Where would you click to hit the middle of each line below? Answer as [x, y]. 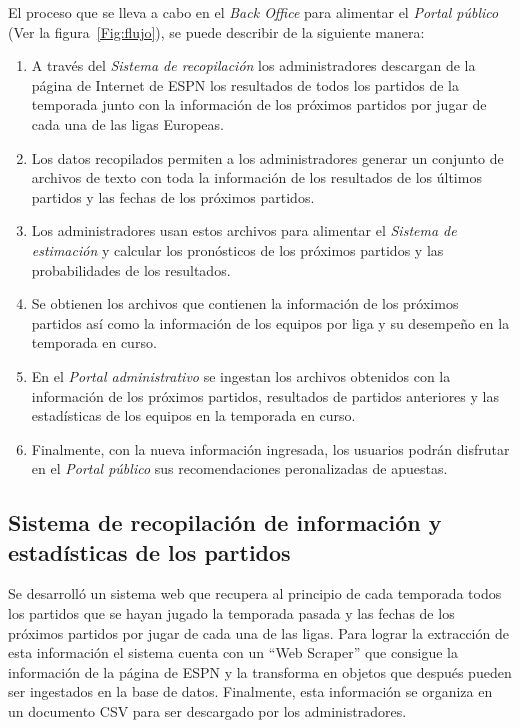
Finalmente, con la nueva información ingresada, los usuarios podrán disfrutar [270, 448]
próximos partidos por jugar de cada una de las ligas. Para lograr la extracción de [258, 632]
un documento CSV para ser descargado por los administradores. [207, 711]
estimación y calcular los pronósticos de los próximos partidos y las [237, 249]
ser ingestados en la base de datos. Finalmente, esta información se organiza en [250, 691]
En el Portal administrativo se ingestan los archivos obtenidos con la [241, 375]
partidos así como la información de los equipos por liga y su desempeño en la [270, 322]
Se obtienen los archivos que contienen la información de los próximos [245, 303]
